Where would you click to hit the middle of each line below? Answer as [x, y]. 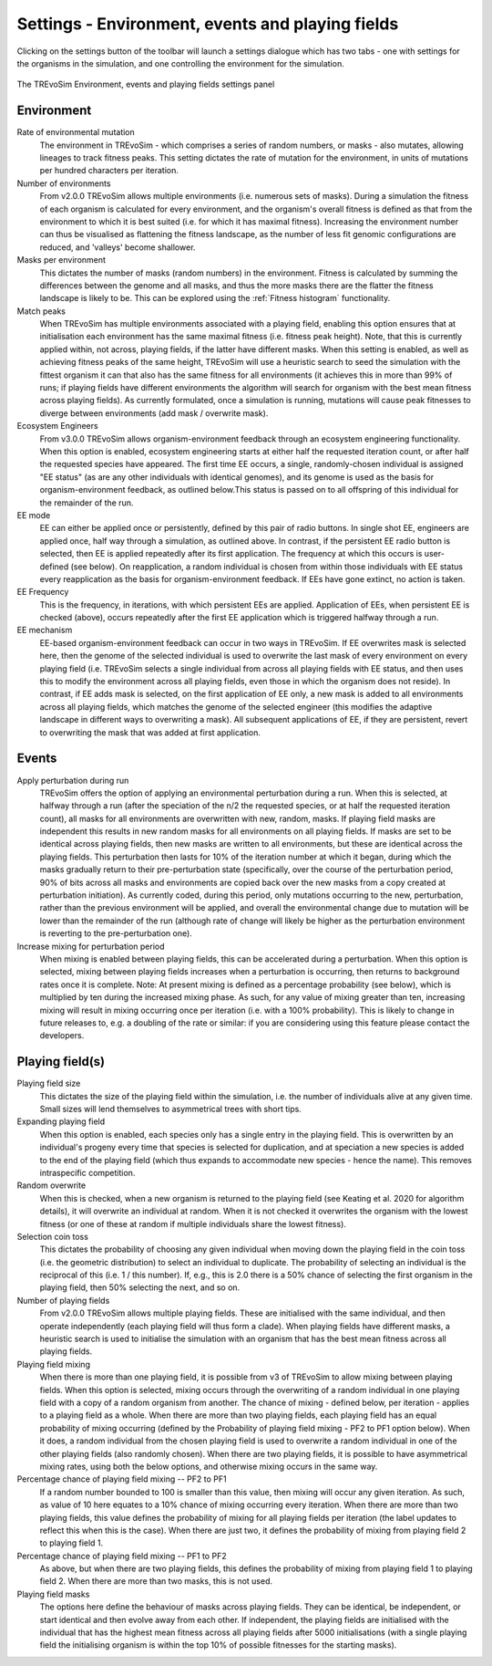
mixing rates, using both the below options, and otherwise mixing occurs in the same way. [209, 1466]
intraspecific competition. [87, 1172]
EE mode [34, 515]
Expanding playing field [61, 1121]
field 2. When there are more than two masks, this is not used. [156, 1581]
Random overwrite [51, 1185]
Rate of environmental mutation [76, 132]
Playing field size [49, 1083]
